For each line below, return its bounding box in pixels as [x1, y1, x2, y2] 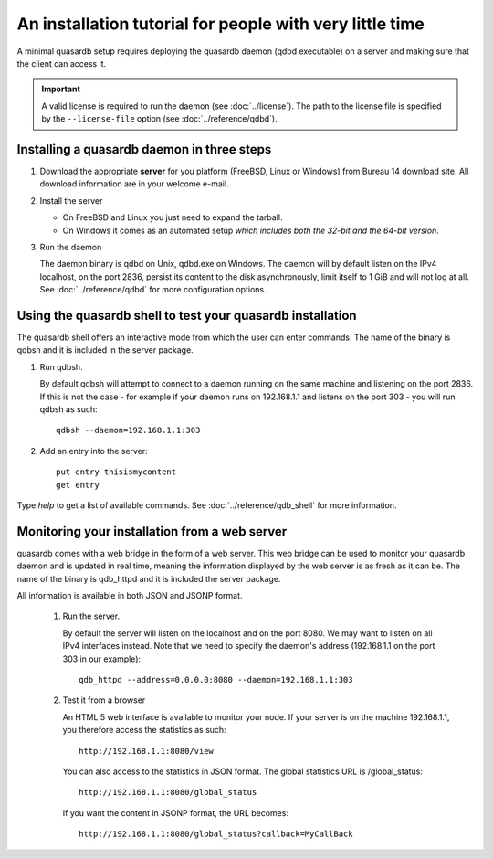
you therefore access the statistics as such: [62, 725, 227, 736]
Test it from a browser [62, 695, 146, 705]
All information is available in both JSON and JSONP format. [16, 590, 243, 601]
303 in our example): [62, 653, 142, 664]
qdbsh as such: [39, 404, 98, 415]
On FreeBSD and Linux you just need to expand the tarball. [62, 212, 283, 223]
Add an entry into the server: [39, 445, 148, 456]
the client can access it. [16, 58, 107, 69]
